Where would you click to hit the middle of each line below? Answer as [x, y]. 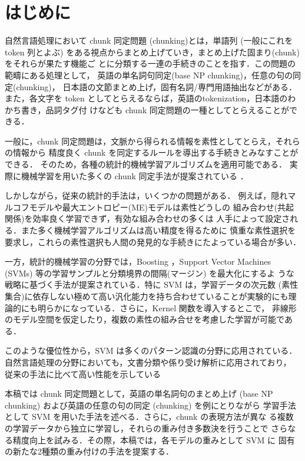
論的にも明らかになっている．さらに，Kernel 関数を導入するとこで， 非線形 [151, 307]
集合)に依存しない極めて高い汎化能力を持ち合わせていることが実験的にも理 [151, 296]
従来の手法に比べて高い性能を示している [83, 373]
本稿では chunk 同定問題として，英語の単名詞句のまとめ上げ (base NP [139, 394]
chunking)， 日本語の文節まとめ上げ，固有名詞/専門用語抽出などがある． [157, 86]
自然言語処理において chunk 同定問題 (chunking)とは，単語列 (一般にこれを [149, 40]
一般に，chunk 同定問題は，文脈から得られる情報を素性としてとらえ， [140, 141]
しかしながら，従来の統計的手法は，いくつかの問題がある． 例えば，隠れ [146, 195]
